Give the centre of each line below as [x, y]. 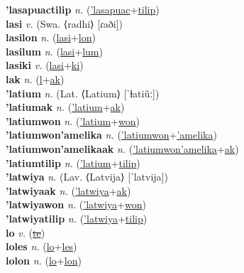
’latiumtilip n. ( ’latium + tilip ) [73, 162]
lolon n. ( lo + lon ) [44, 260]
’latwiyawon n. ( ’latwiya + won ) [76, 204]
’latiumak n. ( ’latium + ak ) [65, 107]
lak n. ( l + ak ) [35, 79]
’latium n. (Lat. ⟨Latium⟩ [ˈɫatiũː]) [83, 93]
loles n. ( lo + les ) [41, 246]
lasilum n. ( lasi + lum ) [54, 51]
